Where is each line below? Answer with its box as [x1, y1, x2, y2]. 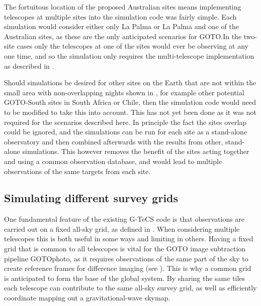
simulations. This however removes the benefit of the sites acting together [22, 146, 249, 157]
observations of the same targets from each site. [4, 166, 151, 176]
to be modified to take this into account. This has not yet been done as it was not [4, 106, 257, 117]
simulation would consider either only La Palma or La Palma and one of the [4, 21, 239, 32]
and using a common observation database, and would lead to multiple [4, 156, 222, 166]
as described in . [4, 60, 54, 71]
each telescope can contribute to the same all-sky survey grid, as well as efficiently [4, 282, 257, 293]
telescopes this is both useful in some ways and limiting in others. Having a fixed [4, 233, 253, 244]
